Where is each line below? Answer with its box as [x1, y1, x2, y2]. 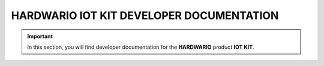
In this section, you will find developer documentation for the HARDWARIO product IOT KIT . [27, 43, 254, 51]
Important [27, 33, 53, 40]
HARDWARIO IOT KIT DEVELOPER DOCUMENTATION [11, 9, 279, 22]
